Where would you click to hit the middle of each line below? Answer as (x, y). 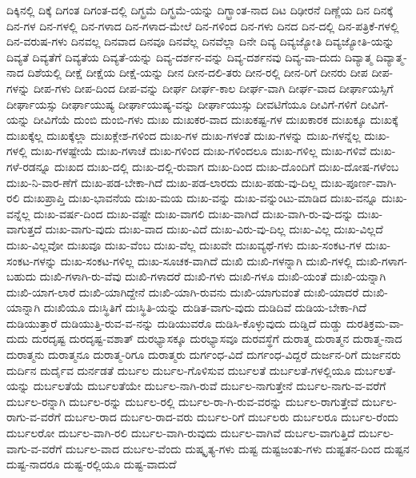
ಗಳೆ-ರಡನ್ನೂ (29, 166)
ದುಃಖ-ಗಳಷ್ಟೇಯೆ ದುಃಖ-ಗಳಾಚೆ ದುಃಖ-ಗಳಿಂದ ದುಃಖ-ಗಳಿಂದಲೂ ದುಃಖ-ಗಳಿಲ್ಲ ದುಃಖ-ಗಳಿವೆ (198, 151)
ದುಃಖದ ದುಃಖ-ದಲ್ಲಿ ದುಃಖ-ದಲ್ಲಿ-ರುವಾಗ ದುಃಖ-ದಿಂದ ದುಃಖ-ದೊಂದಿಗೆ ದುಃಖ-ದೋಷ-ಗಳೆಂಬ (226, 166)
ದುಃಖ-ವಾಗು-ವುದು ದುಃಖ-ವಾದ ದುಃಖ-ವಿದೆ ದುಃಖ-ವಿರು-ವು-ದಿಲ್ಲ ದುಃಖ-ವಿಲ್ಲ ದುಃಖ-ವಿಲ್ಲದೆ (214, 229)
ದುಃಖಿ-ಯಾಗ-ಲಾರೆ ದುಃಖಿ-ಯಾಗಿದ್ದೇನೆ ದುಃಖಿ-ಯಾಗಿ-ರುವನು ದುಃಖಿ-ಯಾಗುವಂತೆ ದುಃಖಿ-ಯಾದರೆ (183, 291)
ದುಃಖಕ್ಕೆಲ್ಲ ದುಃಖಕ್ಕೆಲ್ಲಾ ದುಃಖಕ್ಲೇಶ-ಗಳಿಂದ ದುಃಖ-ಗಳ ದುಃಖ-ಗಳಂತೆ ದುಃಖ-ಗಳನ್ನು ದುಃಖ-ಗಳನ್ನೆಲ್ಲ (184, 135)
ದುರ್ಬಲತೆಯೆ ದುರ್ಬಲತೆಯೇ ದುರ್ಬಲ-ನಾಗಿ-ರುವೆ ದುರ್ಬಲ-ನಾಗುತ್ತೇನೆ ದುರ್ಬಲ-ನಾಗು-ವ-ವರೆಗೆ (210, 386)
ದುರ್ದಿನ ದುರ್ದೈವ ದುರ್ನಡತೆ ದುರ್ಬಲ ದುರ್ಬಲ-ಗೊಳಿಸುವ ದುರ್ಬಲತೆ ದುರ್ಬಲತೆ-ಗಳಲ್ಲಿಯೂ (179, 370)
